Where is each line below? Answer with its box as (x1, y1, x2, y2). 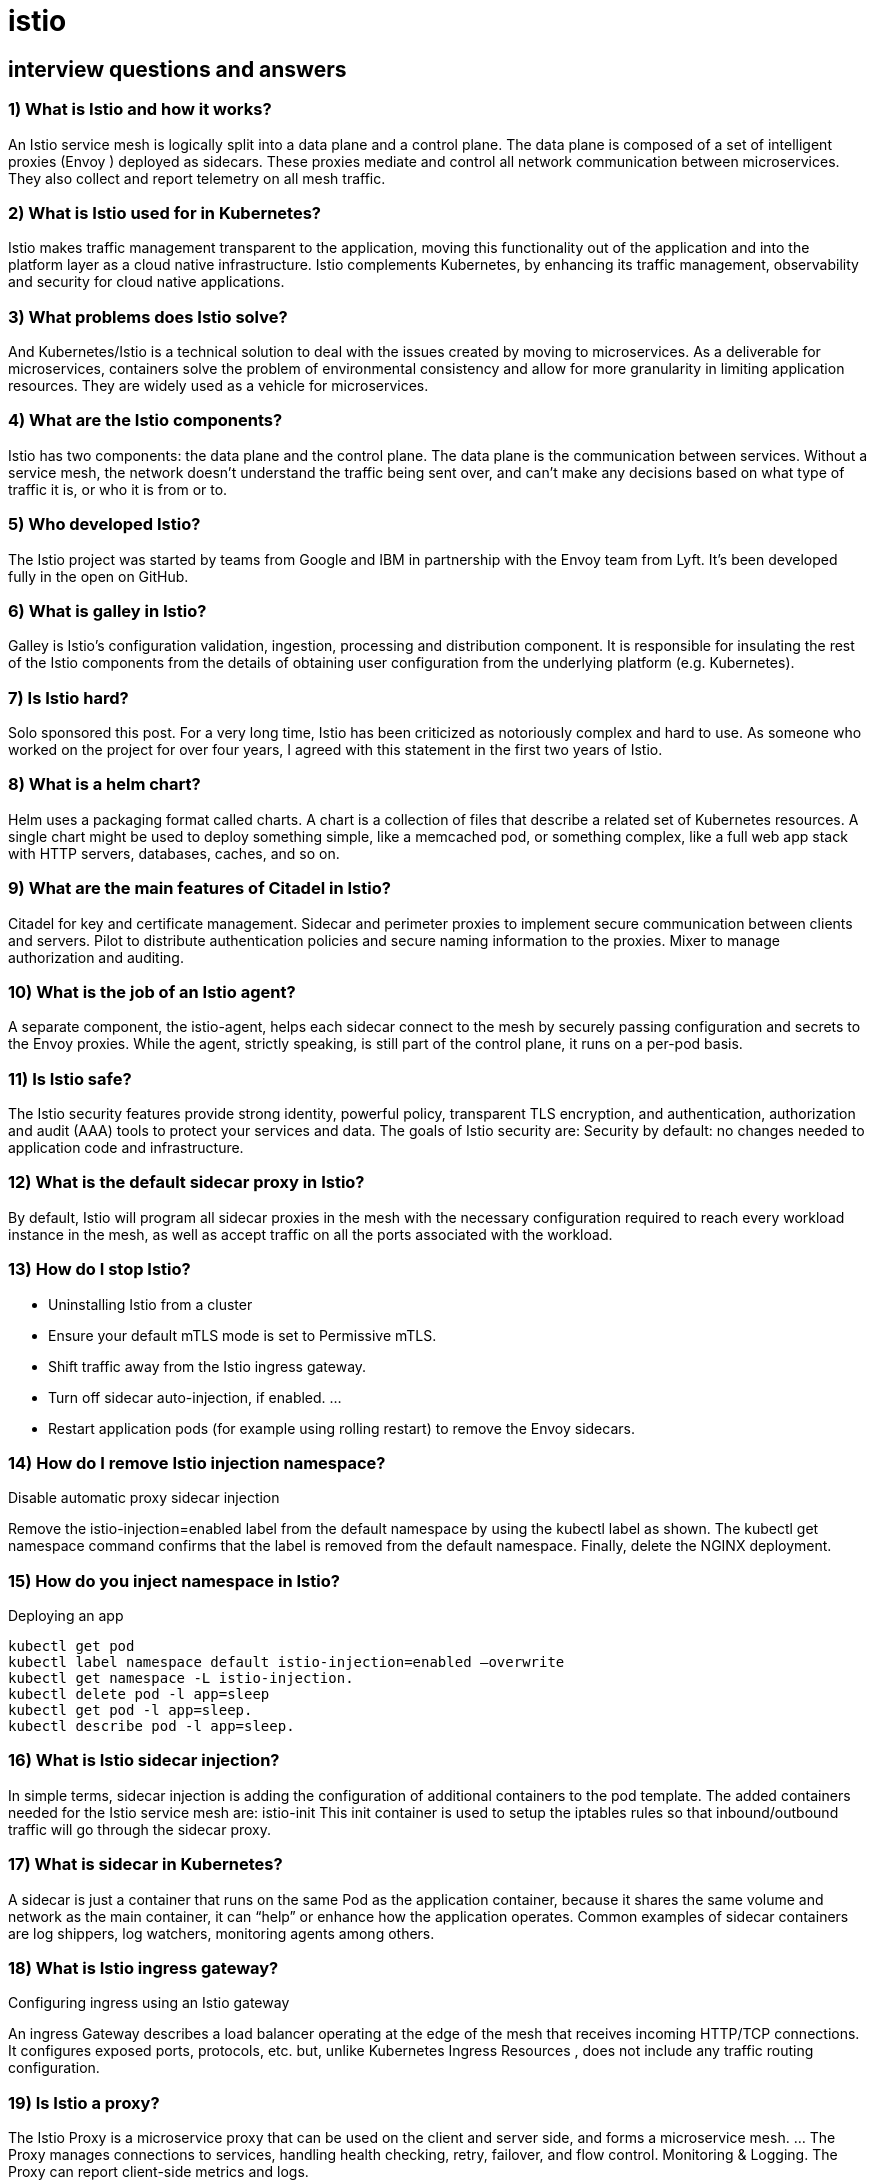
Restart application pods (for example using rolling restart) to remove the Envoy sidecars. (48, 1419, 635, 1437)
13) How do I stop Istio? (8, 1259, 191, 1280)
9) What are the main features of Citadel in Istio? (8, 878, 391, 899)
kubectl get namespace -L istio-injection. (8, 1670, 354, 1687)
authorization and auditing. (8, 948, 184, 966)
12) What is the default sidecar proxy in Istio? (8, 1172, 365, 1193)
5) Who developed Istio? (8, 514, 201, 535)
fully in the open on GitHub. (8, 567, 189, 585)
